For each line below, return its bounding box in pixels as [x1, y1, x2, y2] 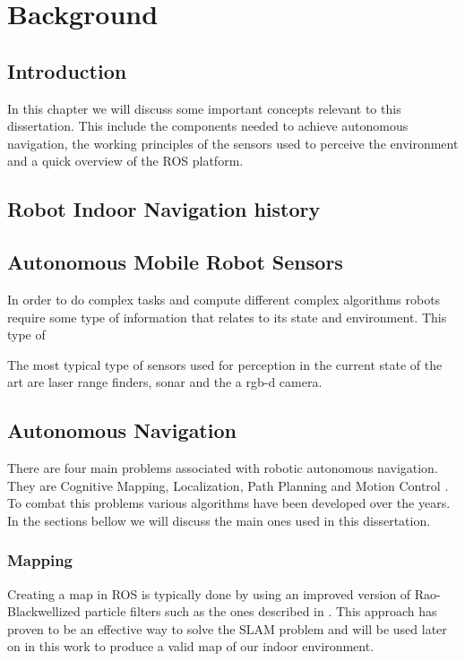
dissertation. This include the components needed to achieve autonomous [7, 116, 409, 135]
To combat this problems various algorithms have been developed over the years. [7, 494, 451, 512]
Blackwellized [7, 602, 81, 621]
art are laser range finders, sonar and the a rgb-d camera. [7, 373, 323, 391]
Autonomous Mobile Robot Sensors [7, 248, 343, 276]
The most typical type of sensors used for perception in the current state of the [7, 355, 443, 373]
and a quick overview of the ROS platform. [7, 151, 244, 170]
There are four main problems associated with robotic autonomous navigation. [7, 459, 438, 477]
